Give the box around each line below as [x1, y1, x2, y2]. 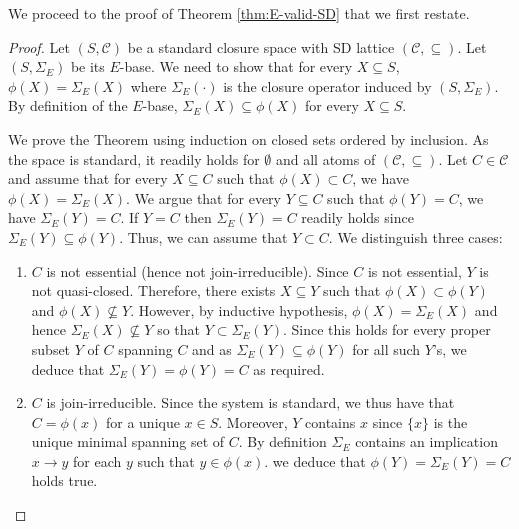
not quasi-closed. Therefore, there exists [31, 280, 276, 301]
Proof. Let [8, 36, 70, 57]
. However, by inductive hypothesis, [130, 299, 348, 320]
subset [31, 338, 71, 359]
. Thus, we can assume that [119, 226, 288, 247]
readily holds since [301, 207, 414, 228]
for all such [352, 338, 421, 359]
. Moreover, [218, 411, 288, 432]
